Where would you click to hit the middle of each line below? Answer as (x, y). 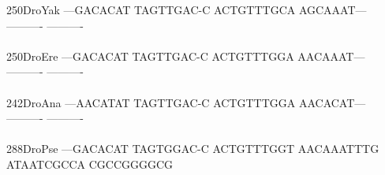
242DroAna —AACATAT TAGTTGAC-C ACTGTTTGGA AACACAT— (186, 102)
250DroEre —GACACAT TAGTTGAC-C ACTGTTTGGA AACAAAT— (186, 56)
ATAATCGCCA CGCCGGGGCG (90, 164)
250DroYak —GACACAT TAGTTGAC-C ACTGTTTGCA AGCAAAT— (187, 9)
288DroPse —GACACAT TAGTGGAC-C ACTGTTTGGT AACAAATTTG (193, 149)
